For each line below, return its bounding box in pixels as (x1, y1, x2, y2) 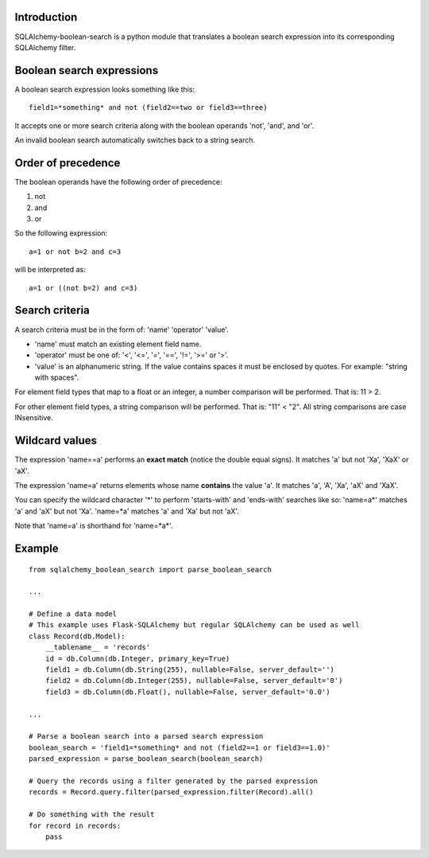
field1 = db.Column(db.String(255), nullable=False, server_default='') (44, 665, 335, 674)
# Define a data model (29, 610, 118, 618)
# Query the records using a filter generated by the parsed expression (29, 776, 318, 786)
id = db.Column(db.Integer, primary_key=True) (44, 653, 230, 663)
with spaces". (34, 372, 79, 382)
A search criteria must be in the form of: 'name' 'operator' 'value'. (14, 325, 230, 334)
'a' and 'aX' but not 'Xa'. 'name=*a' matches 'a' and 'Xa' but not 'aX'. (14, 506, 240, 516)
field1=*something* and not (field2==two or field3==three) (29, 103, 268, 112)
